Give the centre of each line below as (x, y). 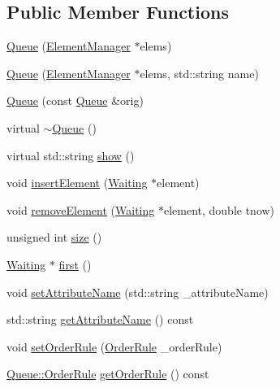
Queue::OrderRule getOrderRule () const (108, 374)
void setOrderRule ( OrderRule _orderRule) (114, 346)
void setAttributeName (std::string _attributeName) (138, 292)
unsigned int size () (54, 237)
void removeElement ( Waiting (81, 209)
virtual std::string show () (71, 155)
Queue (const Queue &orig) (75, 100)
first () (75, 264)
